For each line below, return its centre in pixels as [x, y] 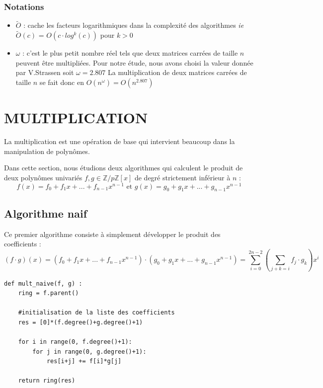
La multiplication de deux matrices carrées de [177, 72]
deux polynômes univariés [43, 177]
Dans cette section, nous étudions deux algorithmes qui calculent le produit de [123, 168]
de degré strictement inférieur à [182, 177]
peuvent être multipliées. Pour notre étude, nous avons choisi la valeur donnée [134, 62]
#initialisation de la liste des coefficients [96, 313]
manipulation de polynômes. [47, 151]
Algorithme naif [46, 213]
